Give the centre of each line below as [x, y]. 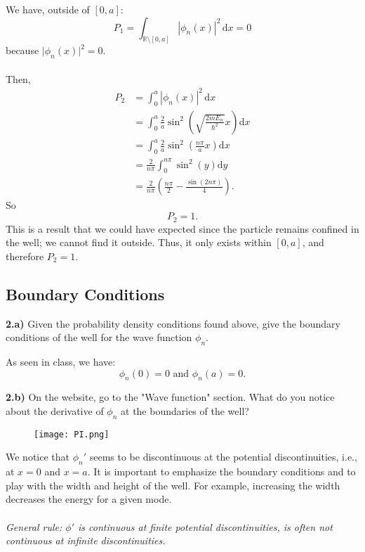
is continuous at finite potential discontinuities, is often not [205, 526]
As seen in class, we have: [61, 361]
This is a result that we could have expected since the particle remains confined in [182, 228]
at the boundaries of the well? [185, 410]
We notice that [38, 457]
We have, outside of [48, 9]
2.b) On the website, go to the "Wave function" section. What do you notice [170, 397]
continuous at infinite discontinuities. [86, 540]
